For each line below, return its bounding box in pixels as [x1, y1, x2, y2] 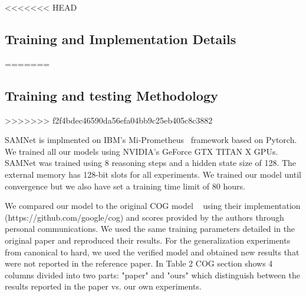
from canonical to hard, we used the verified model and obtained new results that [5, 245, 300, 258]
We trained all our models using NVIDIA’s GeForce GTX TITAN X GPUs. [5, 145, 278, 157]
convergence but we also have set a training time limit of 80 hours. [5, 179, 245, 192]
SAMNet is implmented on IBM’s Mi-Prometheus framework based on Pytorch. [5, 134, 297, 146]
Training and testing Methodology [5, 86, 218, 104]
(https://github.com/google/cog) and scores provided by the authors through [5, 211, 284, 223]
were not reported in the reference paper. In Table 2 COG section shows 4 [5, 257, 273, 270]
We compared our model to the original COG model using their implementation [5, 199, 301, 212]
